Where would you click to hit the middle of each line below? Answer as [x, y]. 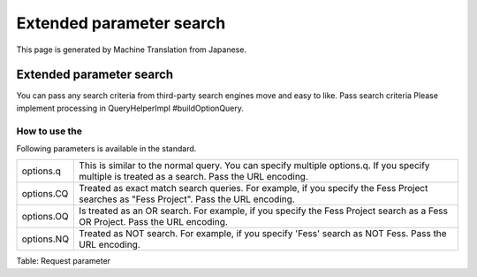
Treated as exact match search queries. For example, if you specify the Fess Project [254, 189]
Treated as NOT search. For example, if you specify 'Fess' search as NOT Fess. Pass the [263, 234]
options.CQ [45, 194]
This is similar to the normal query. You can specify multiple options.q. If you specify [254, 165]
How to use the [49, 131]
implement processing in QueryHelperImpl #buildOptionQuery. [130, 108]
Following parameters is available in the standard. [106, 148]
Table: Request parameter [63, 261]
